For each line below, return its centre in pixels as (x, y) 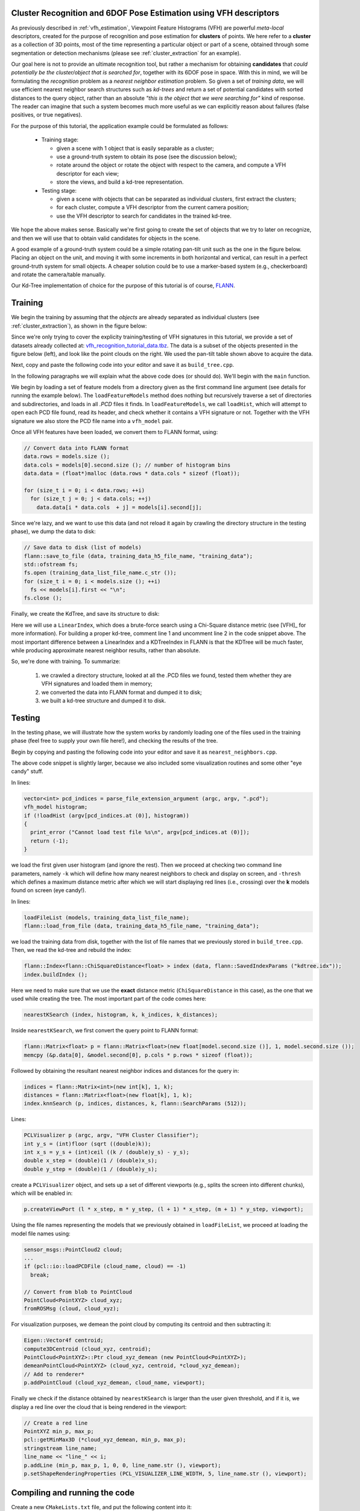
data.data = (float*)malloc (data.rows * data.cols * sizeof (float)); (132, 474)
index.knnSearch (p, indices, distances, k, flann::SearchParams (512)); (135, 1104)
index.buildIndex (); (56, 974)
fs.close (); (43, 598)
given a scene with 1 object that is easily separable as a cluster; (135, 148)
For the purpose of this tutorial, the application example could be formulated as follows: (120, 126)
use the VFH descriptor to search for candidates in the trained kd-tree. (144, 216)
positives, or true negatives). (47, 115)
